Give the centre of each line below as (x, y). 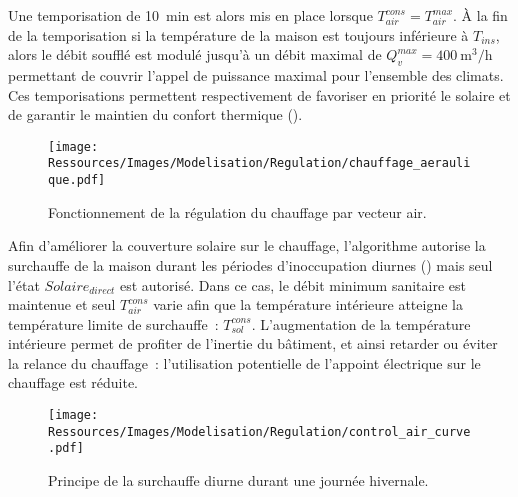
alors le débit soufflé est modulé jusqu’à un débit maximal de (195, 54)
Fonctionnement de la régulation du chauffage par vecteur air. (237, 211)
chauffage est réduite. (73, 382)
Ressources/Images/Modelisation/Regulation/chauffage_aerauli (259, 163)
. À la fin (480, 15)
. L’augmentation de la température (361, 323)
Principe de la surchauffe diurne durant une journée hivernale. (238, 480)
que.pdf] (77, 180)
